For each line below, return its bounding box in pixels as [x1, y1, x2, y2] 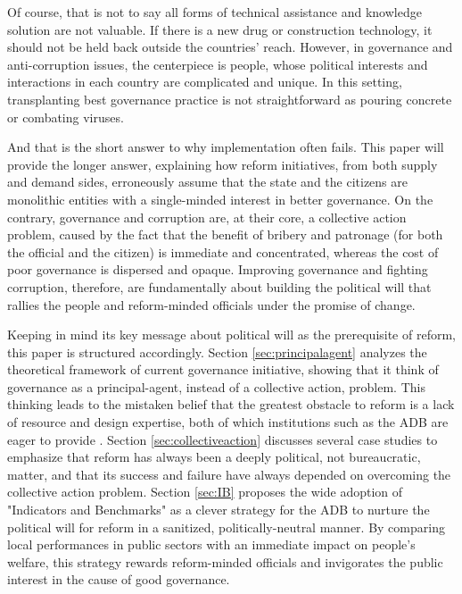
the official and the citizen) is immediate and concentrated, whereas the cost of [7, 242, 439, 261]
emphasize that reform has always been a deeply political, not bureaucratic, [7, 448, 421, 466]
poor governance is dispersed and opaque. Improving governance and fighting [7, 260, 428, 279]
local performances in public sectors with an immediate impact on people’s [7, 535, 416, 554]
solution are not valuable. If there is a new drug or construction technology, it [7, 20, 433, 38]
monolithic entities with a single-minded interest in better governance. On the [7, 189, 433, 208]
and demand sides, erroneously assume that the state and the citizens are [7, 172, 408, 191]
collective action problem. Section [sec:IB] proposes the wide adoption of [7, 482, 403, 501]
